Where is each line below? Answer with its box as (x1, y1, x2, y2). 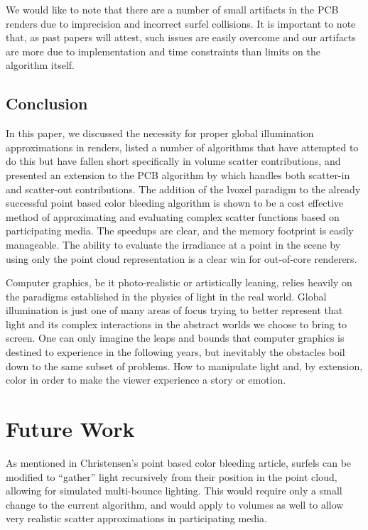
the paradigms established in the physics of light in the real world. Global (6, 288, 327, 303)
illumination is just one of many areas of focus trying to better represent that (6, 303, 343, 318)
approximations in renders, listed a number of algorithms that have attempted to (6, 139, 359, 154)
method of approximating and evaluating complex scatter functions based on (6, 209, 340, 224)
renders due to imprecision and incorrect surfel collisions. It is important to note (6, 16, 356, 31)
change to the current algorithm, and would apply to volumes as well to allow (6, 497, 344, 512)
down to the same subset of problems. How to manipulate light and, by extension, (6, 358, 363, 373)
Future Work (6, 414, 135, 443)
